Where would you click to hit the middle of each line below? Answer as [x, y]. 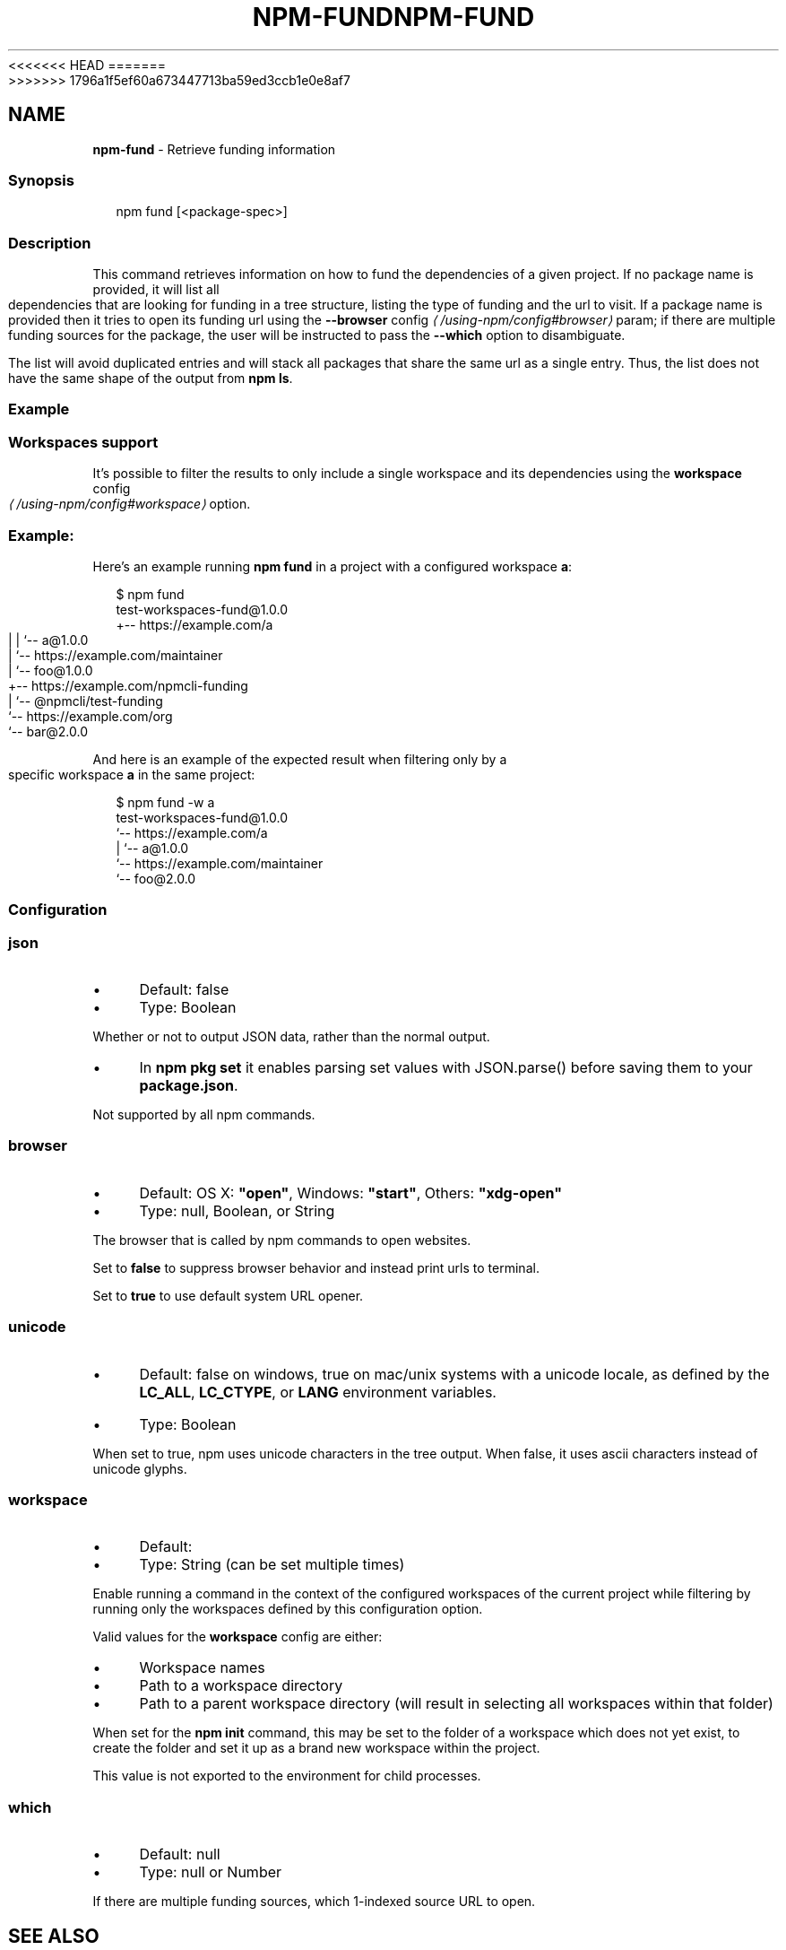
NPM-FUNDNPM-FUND [393, 17]
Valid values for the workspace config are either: [238, 1637]
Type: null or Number [211, 1872]
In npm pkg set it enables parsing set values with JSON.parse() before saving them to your [446, 1068]
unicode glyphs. [140, 1468]
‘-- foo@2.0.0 [156, 878]
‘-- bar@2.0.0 [48, 731]
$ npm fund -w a [165, 802]
